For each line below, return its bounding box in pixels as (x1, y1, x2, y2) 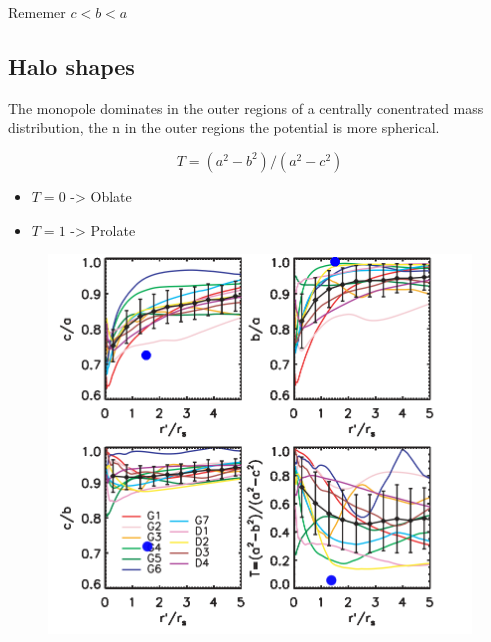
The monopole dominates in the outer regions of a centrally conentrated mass (8, 97, 484, 118)
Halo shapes (8, 50, 135, 81)
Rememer (8, 2, 66, 22)
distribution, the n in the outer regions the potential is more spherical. (8, 117, 440, 138)
